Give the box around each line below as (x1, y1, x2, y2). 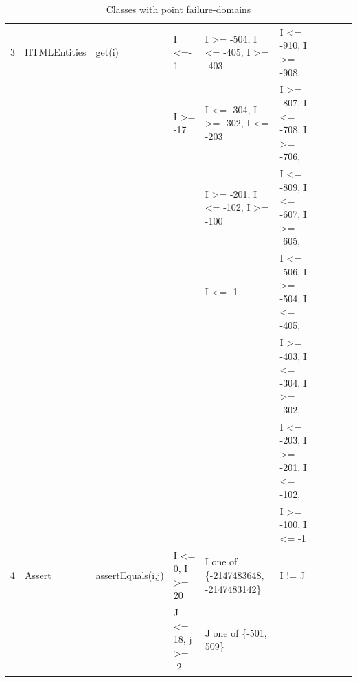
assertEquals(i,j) (95, 567, 164, 582)
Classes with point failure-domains (106, 2, 251, 16)
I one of (205, 554, 238, 569)
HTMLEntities (25, 45, 87, 59)
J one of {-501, (205, 625, 267, 639)
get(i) (95, 45, 119, 59)
